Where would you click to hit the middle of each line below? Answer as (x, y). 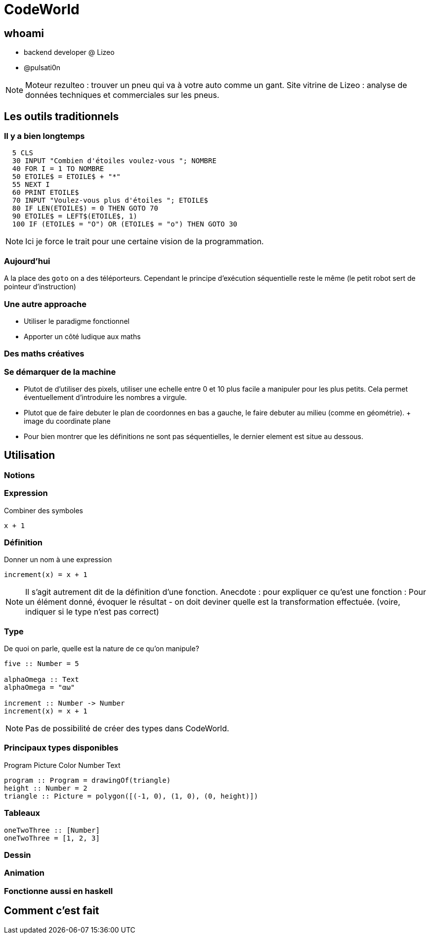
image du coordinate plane (67, 421)
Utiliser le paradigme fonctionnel (77, 321)
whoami (24, 33)
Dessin (18, 855)
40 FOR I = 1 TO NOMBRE (58, 169)
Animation (24, 873)
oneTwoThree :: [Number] (52, 830)
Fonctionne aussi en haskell (59, 891)
